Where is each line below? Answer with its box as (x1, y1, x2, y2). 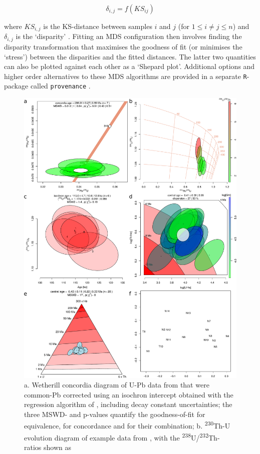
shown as (44, 441, 71, 452)
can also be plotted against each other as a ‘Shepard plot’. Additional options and (4, 61, 255, 71)
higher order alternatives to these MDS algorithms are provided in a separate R (4, 70, 247, 81)
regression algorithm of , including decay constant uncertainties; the (24, 399, 232, 409)
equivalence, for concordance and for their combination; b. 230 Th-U (24, 419, 230, 431)
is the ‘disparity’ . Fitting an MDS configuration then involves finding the (16, 31, 242, 41)
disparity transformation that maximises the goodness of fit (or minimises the (4, 41, 242, 51)
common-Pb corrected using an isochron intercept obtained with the (24, 389, 233, 399)
